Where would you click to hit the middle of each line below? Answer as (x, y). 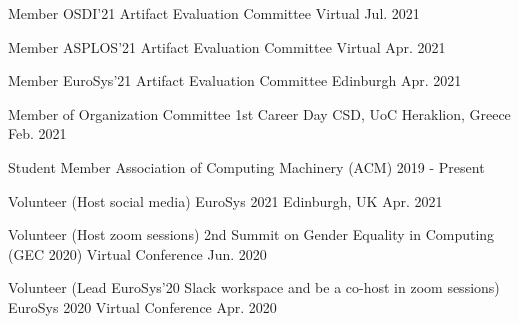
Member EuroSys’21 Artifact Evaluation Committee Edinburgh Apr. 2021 (235, 80)
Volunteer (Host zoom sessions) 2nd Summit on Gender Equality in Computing (251, 234)
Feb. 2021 (37, 133)
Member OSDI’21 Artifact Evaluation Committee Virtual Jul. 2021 (214, 13)
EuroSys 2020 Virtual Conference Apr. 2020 (142, 306)
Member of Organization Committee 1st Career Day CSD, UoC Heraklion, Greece (259, 113)
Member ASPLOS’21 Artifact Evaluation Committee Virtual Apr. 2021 (227, 46)
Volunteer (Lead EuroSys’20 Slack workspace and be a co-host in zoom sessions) (254, 287)
